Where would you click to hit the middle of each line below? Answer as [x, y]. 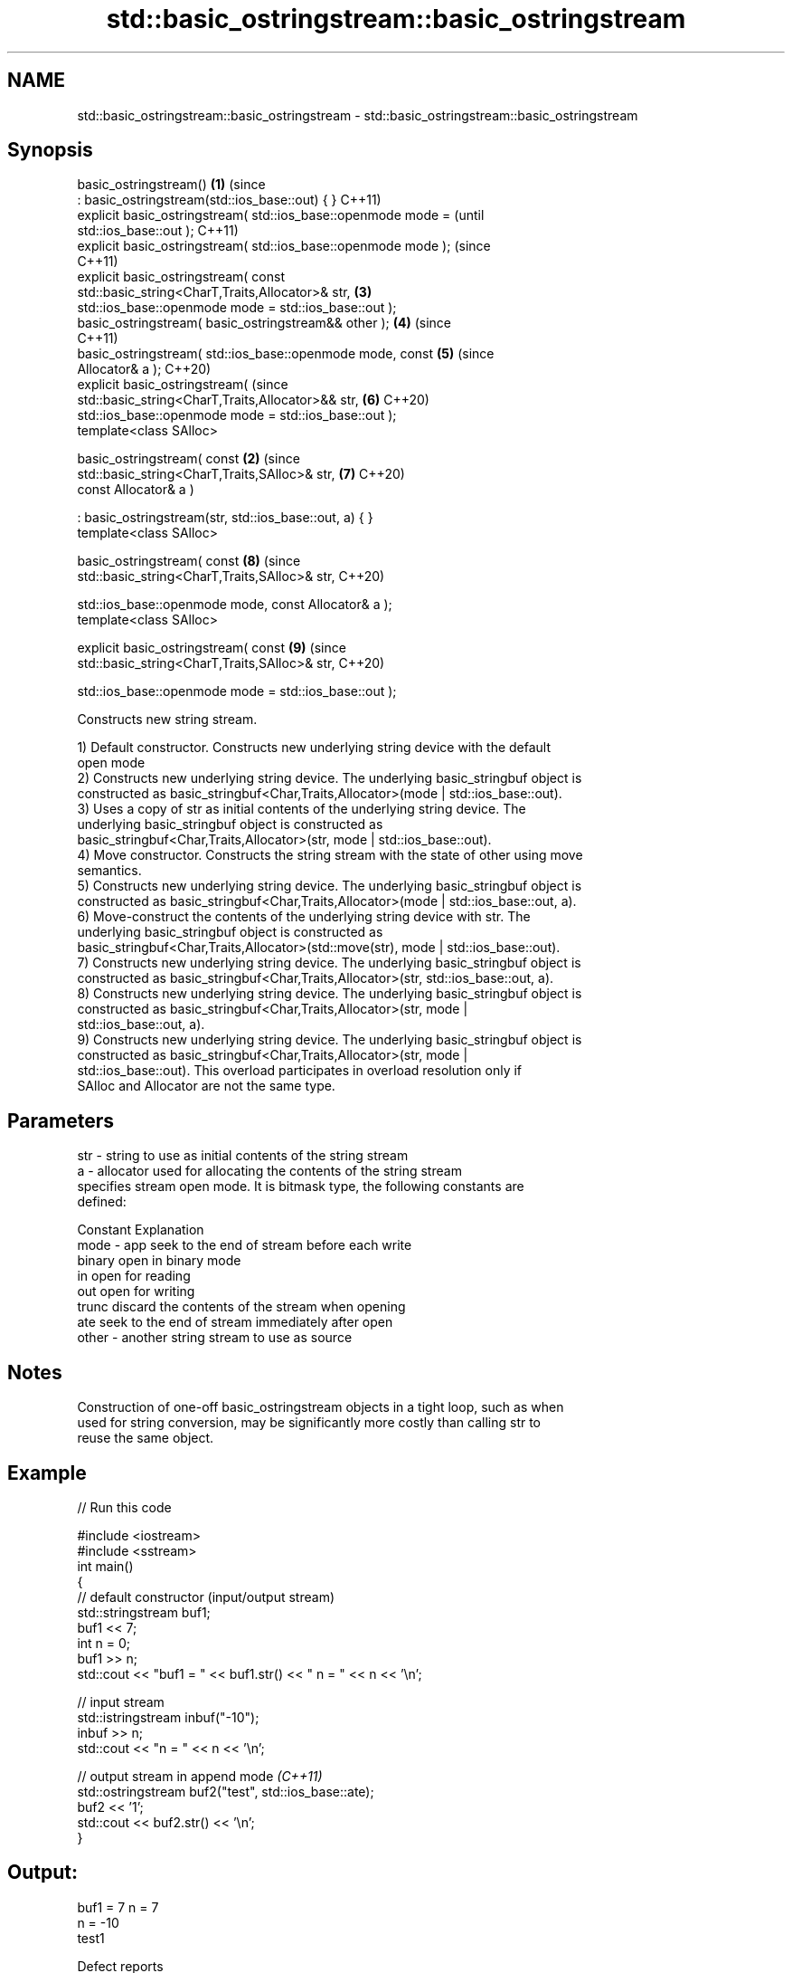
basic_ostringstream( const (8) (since [189, 561]
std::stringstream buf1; [144, 1612]
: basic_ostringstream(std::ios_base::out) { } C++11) [229, 200]
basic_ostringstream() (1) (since [171, 185]
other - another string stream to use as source [215, 1338]
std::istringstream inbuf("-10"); [168, 1717]
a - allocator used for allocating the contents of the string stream [269, 1171]
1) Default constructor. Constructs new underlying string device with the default [314, 748]
